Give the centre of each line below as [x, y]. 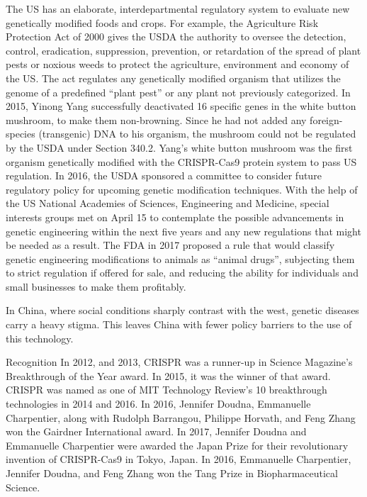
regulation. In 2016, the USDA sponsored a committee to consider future [164, 175]
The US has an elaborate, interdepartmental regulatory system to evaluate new [178, 9]
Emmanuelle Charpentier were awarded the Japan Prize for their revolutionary [177, 445]
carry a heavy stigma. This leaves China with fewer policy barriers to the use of [179, 324]
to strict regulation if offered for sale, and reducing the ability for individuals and [182, 273]
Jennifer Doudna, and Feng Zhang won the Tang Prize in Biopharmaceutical [172, 473]
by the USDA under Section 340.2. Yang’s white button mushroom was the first [179, 147]
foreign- [326, 119]
